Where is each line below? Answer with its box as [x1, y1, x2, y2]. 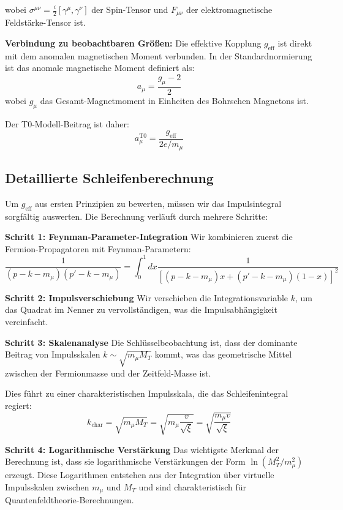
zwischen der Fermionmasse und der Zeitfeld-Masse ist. [5, 366, 211, 379]
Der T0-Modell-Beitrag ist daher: [5, 117, 129, 130]
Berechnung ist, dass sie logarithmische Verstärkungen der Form [5, 455, 246, 468]
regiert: [5, 399, 32, 412]
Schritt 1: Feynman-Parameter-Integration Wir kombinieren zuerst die [5, 230, 293, 243]
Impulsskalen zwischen [5, 480, 89, 493]
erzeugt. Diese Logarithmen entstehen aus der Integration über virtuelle [5, 468, 274, 481]
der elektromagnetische [186, 3, 273, 15]
